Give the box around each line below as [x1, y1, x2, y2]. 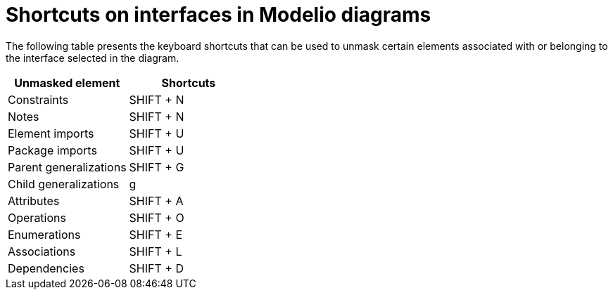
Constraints [8, 92, 69, 107]
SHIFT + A [129, 193, 184, 208]
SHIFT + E [129, 227, 183, 242]
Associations [8, 244, 76, 258]
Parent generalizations [8, 159, 127, 174]
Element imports [8, 126, 94, 140]
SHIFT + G [129, 159, 184, 174]
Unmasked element [14, 75, 120, 90]
